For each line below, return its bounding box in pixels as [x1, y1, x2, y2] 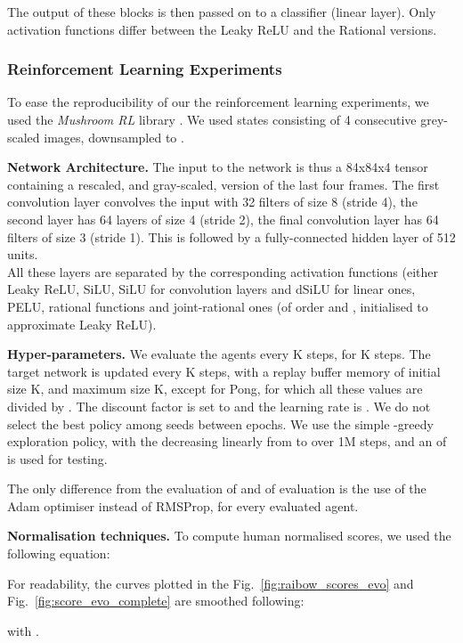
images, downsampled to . [44, 127, 184, 146]
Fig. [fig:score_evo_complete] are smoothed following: [7, 591, 305, 610]
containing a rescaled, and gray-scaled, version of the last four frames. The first [7, 175, 440, 193]
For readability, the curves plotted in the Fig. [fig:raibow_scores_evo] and [7, 574, 414, 592]
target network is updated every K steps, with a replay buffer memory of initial [7, 362, 441, 380]
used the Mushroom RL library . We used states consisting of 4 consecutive [7, 110, 417, 128]
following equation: [7, 544, 110, 563]
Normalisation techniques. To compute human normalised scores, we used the [7, 526, 451, 545]
